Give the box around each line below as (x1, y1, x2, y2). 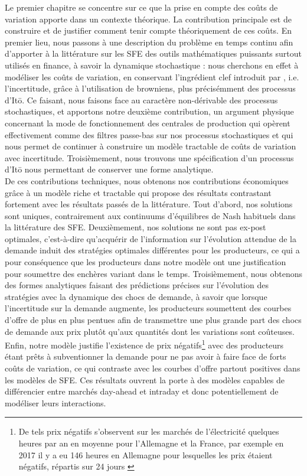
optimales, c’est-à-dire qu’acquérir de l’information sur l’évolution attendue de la (5, 232, 296, 244)
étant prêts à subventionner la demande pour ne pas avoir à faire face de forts (5, 350, 286, 363)
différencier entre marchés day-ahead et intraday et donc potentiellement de (5, 385, 279, 397)
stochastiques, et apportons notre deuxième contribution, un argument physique (5, 105, 294, 118)
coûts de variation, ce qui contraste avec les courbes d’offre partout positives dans (5, 362, 301, 374)
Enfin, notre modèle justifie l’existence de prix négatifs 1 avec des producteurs (5, 337, 284, 351)
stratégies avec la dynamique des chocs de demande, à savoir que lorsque (5, 290, 267, 302)
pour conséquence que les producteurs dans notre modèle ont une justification (5, 256, 286, 268)
